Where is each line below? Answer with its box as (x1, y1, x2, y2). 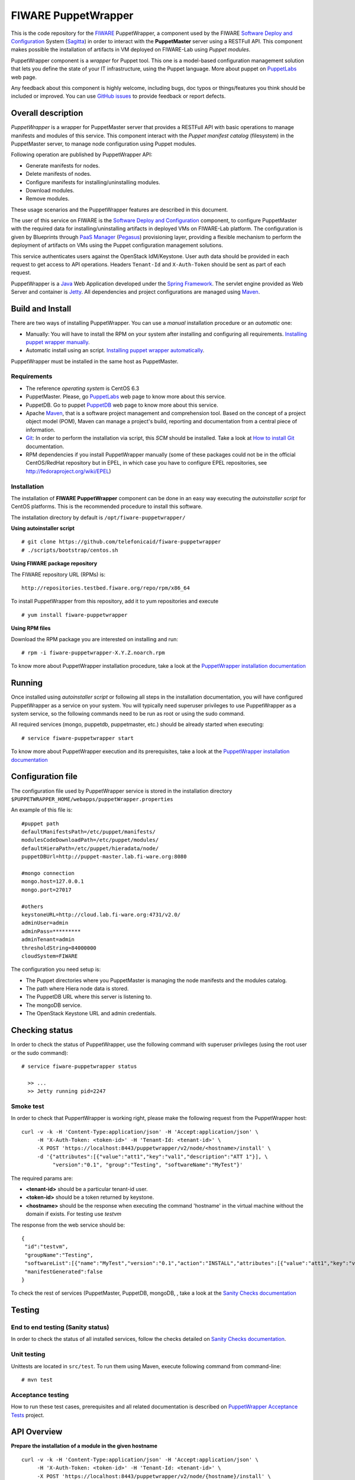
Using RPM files (11, 625, 51, 632)
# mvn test (21, 1376, 53, 1383)
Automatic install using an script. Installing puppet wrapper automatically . (25, 347, 205, 354)
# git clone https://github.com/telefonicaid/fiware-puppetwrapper (21, 539, 221, 545)
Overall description (11, 108, 83, 118)
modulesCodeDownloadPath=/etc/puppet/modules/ (21, 836, 159, 844)
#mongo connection (21, 870, 75, 877)
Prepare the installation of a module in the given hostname (11, 1442, 158, 1450)
